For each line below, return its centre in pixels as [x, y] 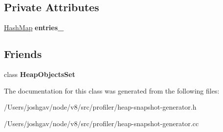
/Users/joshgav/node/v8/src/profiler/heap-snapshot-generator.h [100, 107]
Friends [23, 54]
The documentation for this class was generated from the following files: [112, 90]
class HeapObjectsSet [40, 74]
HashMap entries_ [34, 28]
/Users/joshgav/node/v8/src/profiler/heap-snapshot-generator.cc [101, 123]
